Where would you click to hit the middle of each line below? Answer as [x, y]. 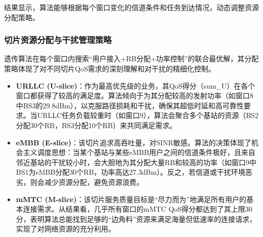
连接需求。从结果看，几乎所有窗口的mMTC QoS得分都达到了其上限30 [138, 209]
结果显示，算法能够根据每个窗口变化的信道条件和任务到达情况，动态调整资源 [131, 7]
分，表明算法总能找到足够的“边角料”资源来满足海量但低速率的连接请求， [136, 219]
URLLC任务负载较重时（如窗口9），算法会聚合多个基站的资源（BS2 [148, 115]
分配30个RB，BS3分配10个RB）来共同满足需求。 [96, 125]
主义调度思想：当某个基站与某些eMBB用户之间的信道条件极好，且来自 [139, 152]
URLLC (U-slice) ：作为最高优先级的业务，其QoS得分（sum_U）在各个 [136, 85]
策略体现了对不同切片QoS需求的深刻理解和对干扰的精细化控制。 [110, 68]
